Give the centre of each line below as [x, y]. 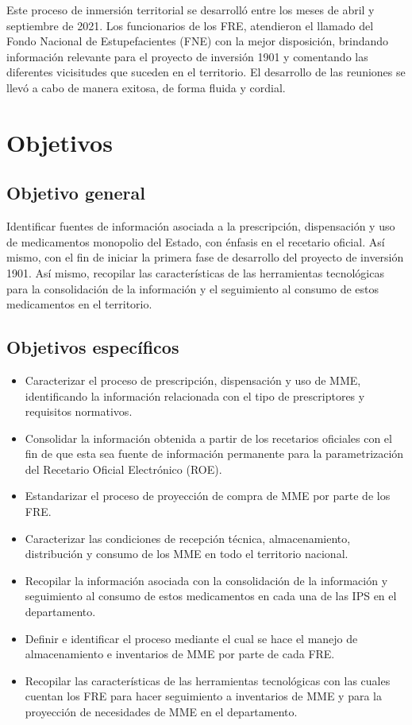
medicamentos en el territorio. [79, 304]
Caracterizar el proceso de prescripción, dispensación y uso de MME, [193, 380]
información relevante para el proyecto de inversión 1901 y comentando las [187, 56]
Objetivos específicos [93, 347]
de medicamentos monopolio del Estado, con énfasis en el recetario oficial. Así [196, 241]
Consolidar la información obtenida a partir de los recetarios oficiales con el [208, 438]
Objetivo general [76, 193]
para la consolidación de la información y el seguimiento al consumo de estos [193, 288]
